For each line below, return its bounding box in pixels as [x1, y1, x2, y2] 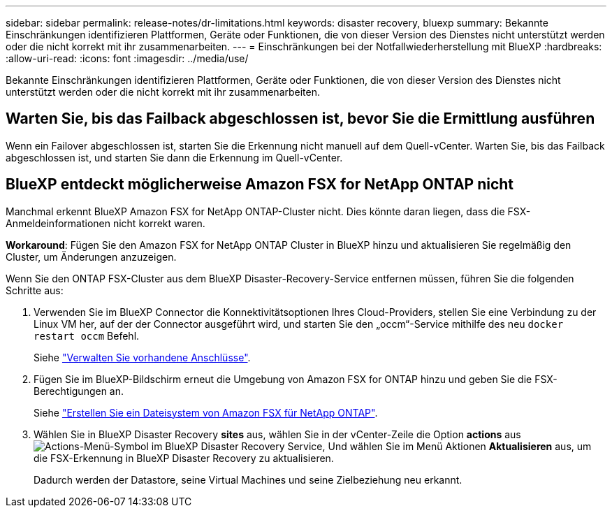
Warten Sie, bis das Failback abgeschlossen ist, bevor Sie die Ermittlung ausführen [6, 110, 595, 128]
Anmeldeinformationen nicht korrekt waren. [6, 217, 205, 229]
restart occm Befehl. [34, 329, 140, 342]
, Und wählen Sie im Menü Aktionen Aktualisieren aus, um [322, 440, 592, 452]
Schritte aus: [6, 284, 64, 296]
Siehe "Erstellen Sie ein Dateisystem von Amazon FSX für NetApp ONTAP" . [34, 406, 378, 419]
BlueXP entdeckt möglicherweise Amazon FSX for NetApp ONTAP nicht [6, 175, 514, 194]
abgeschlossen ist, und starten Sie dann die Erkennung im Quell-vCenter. [6, 151, 343, 164]
